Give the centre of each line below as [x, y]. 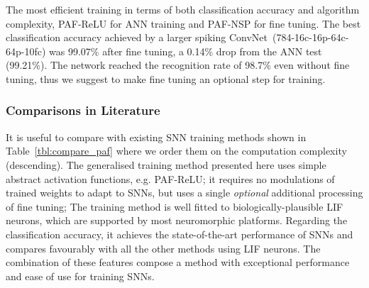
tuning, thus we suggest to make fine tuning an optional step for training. [166, 78]
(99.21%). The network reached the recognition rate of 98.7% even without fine [178, 65]
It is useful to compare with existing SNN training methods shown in [156, 137]
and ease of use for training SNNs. [80, 276]
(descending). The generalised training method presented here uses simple [166, 164]
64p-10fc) [26, 51]
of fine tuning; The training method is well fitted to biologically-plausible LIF [175, 206]
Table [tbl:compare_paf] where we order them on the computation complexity [176, 151]
